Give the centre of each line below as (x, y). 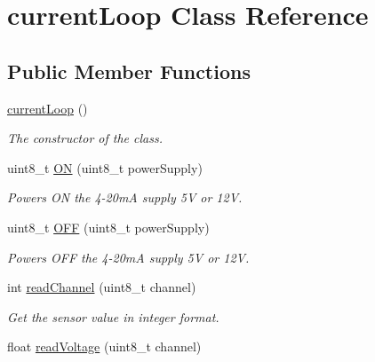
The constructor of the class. (85, 138)
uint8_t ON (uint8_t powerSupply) (105, 167)
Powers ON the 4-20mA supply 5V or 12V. (125, 197)
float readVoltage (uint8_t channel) (104, 346)
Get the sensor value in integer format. (113, 316)
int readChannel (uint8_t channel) (102, 287)
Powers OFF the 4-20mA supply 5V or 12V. (128, 257)
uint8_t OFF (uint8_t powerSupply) (108, 227)
